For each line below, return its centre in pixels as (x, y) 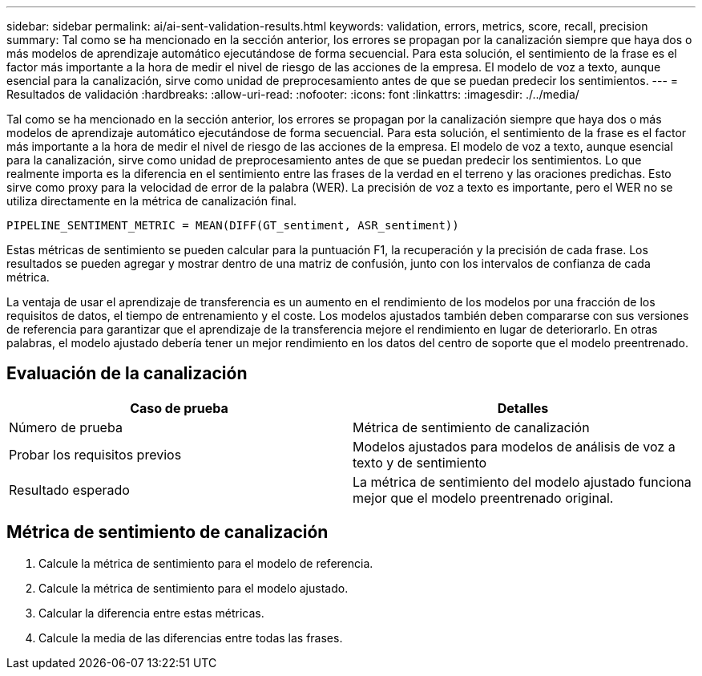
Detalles (523, 408)
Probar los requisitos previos (95, 454)
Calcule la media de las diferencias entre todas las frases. (191, 638)
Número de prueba (66, 427)
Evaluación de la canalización (127, 374)
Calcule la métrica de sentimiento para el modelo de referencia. (206, 563)
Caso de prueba (179, 408)
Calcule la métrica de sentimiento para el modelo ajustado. (194, 588)
